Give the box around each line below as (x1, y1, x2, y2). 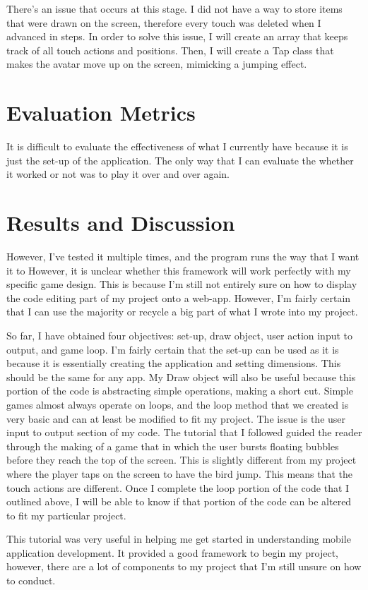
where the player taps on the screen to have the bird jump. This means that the (6, 466, 353, 481)
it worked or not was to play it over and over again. (6, 167, 230, 181)
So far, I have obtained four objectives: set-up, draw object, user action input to (6, 327, 353, 342)
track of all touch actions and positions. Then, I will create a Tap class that (6, 42, 334, 57)
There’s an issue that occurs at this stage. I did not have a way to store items (6, 1, 343, 16)
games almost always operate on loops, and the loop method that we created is (6, 397, 349, 411)
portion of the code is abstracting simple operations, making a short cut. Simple (6, 383, 353, 398)
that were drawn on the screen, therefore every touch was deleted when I (6, 15, 321, 30)
